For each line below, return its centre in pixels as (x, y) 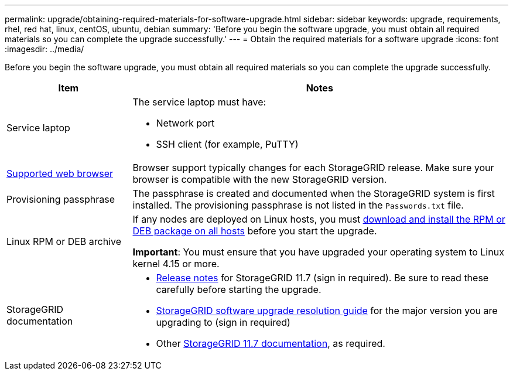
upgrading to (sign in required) (223, 322)
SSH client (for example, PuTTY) (227, 144)
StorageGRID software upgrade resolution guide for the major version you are (327, 311)
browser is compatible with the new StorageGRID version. (260, 179)
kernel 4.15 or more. (176, 264)
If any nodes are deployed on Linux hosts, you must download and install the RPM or (319, 219)
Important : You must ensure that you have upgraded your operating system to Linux (318, 252)
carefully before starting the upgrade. (239, 289)
